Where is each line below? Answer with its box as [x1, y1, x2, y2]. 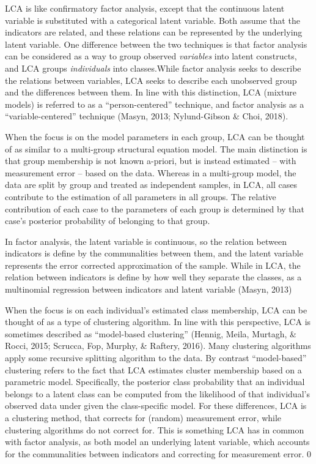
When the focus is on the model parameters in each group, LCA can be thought [5, 130, 305, 143]
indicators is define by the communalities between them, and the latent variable [5, 247, 303, 260]
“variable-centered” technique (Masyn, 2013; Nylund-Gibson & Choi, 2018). [5, 110, 288, 122]
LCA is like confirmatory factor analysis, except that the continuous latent [5, 2, 285, 14]
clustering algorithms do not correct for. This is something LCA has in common [5, 423, 304, 436]
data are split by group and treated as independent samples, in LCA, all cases [5, 178, 297, 191]
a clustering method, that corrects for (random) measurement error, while [5, 411, 282, 424]
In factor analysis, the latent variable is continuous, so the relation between [5, 234, 287, 247]
